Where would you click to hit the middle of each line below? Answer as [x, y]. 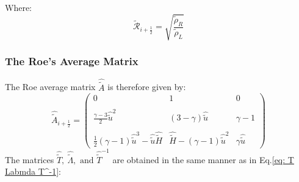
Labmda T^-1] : [33, 171]
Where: [18, 7]
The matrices [30, 159]
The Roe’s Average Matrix [72, 61]
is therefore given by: [147, 87]
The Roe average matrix [50, 87]
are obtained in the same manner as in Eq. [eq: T [203, 159]
